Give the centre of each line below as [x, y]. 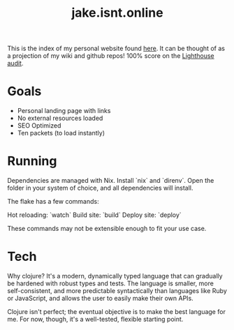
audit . [15, 63]
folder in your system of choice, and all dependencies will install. [100, 188]
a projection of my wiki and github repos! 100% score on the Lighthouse [111, 56]
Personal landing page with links [64, 111]
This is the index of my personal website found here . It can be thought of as [116, 48]
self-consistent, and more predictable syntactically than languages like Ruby [117, 291]
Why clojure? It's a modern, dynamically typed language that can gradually [115, 276]
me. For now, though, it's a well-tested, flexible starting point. [95, 319]
